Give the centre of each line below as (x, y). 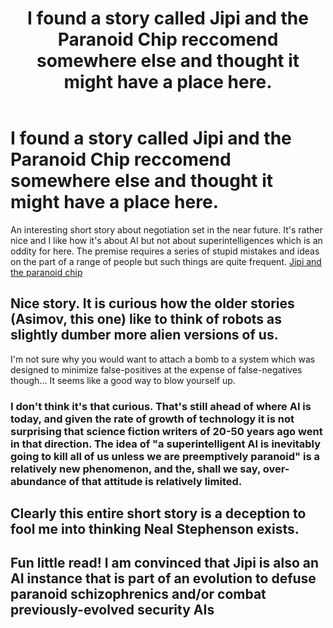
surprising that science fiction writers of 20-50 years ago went (166, 431)
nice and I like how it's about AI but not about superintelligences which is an (166, 240)
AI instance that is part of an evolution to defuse (163, 578)
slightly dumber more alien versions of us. (144, 335)
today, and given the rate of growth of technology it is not (152, 419)
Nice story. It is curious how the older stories (152, 303)
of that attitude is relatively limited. (155, 481)
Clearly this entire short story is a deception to (158, 513)
